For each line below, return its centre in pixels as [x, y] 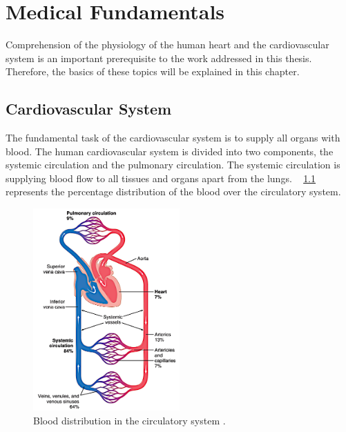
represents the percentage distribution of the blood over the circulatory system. [173, 192]
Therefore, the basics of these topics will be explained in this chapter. [153, 71]
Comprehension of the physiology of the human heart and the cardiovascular [167, 45]
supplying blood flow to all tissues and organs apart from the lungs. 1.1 [161, 178]
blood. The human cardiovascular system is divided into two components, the [170, 151]
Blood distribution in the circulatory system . [129, 420]
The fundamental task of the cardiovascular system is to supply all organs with [173, 138]
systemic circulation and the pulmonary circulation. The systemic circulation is [173, 165]
